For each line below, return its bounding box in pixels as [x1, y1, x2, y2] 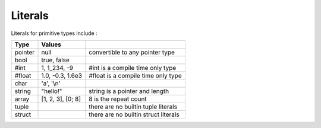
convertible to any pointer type [89, 48, 175, 56]
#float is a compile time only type [89, 71, 182, 79]
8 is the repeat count [89, 95, 147, 103]
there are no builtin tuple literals [89, 103, 178, 111]
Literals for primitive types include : [11, 30, 97, 37]
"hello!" [41, 87, 62, 95]
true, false [41, 56, 70, 64]
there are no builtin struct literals [89, 110, 180, 119]
